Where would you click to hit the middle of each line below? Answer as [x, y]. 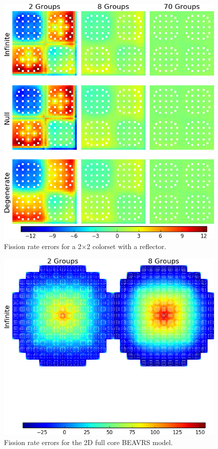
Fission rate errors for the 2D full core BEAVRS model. [88, 442]
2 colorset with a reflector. [127, 246]
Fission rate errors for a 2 [43, 246]
